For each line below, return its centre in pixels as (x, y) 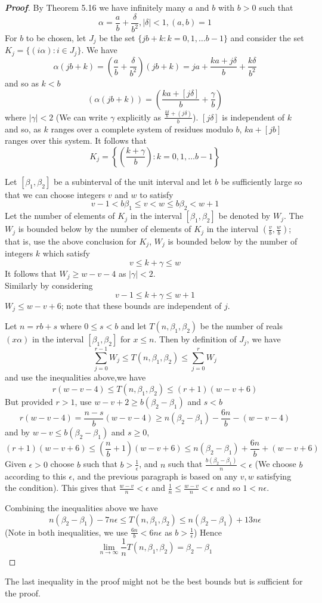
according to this (35, 476)
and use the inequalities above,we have (75, 377)
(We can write (82, 117)
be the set (117, 38)
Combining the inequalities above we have (81, 508)
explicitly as (139, 117)
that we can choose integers (55, 194)
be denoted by (244, 216)
